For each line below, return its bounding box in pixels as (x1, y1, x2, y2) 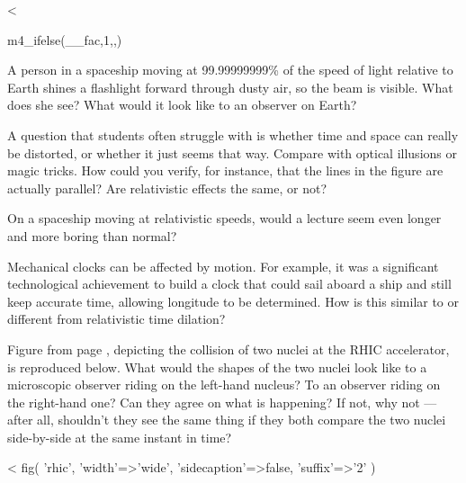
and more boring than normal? (7, 226, 177, 245)
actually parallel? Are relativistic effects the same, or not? (7, 178, 327, 197)
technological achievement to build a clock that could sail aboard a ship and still (7, 274, 452, 293)
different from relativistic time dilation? (7, 309, 226, 328)
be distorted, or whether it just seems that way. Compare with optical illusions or (7, 143, 457, 162)
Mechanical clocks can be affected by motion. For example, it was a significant (7, 256, 439, 275)
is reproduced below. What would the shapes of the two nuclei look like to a (7, 357, 427, 376)
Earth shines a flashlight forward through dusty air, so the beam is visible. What (7, 77, 453, 96)
